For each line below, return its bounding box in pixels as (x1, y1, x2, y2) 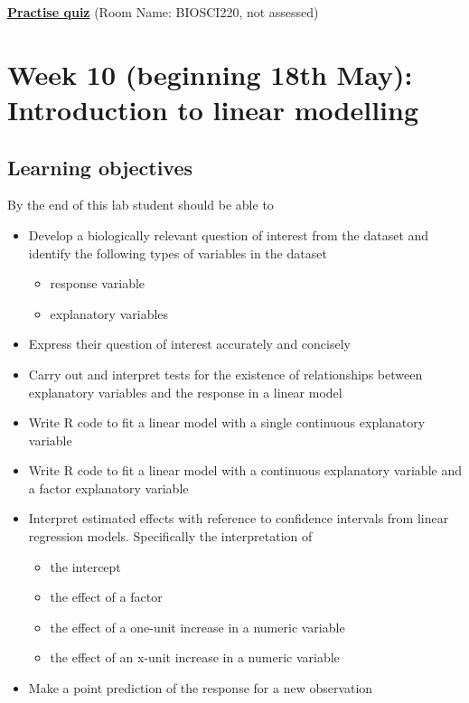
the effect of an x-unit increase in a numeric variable (50, 648, 340, 667)
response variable (50, 274, 145, 293)
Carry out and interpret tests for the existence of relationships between (28, 364, 423, 383)
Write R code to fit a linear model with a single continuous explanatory (28, 413, 426, 432)
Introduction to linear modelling (7, 90, 419, 127)
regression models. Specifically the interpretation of (28, 527, 313, 546)
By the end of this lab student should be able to (7, 195, 274, 214)
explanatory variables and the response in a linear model (28, 382, 342, 401)
